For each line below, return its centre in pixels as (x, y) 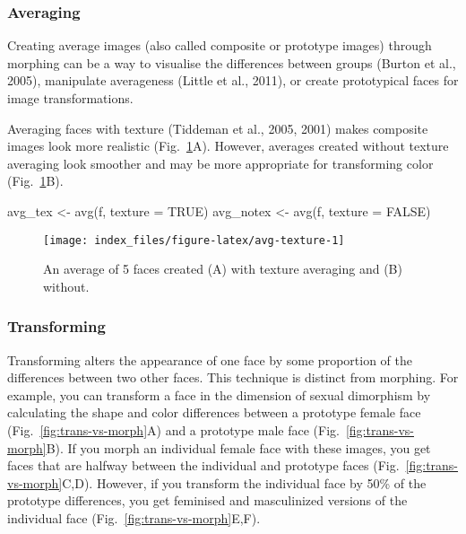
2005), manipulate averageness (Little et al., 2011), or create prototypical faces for (233, 80)
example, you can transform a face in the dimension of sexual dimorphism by (219, 394)
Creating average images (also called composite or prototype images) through (220, 45)
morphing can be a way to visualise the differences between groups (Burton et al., (232, 62)
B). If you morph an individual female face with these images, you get (238, 447)
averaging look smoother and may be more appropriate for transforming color (220, 163)
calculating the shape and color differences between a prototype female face (214, 412)
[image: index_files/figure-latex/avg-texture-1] (194, 240)
